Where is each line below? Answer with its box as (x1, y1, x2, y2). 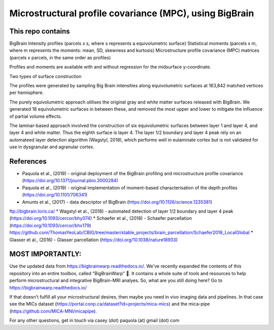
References (9, 157, 47, 166)
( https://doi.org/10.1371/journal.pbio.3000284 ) (22, 178, 119, 184)
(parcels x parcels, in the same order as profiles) (9, 54, 111, 60)
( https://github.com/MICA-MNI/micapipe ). (9, 308, 97, 314)
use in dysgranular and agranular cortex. (9, 144, 95, 150)
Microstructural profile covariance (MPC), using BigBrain (9, 8, 254, 19)
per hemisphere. (9, 89, 44, 96)
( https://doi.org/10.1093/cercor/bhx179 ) (9, 222, 91, 228)
